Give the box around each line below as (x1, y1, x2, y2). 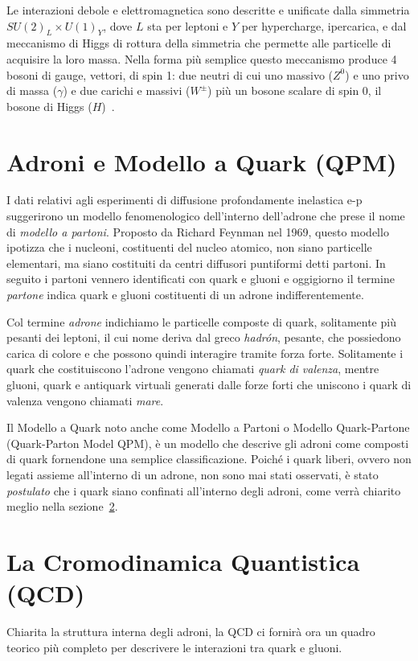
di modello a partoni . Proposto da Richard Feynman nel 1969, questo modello (6, 223, 389, 240)
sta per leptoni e (147, 17, 228, 34)
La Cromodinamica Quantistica (6, 544, 360, 577)
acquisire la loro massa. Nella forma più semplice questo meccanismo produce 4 (6, 50, 397, 67)
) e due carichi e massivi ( (63, 82, 191, 99)
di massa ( (6, 82, 58, 99)
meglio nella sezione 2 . (6, 498, 118, 515)
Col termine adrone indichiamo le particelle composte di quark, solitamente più (6, 313, 396, 330)
